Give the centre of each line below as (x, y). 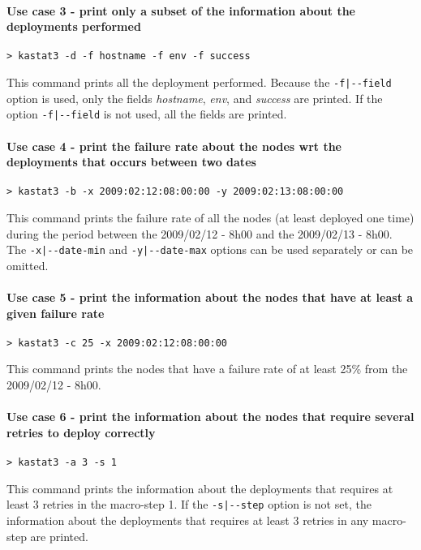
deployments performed (74, 26)
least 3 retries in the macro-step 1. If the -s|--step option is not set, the (189, 504)
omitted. (28, 265)
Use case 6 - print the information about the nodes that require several (210, 417)
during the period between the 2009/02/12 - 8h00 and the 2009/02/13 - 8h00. (200, 233)
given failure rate (56, 313)
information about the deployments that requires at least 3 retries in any (188, 520)
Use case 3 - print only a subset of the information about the (181, 10)
